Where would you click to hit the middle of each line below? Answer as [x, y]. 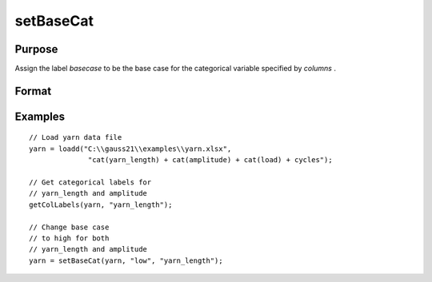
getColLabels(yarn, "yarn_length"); [101, 205]
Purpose [36, 49]
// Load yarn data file [76, 137]
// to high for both [69, 238]
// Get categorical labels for [90, 183]
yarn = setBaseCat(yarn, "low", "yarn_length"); [126, 260]
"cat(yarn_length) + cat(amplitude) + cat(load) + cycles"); [210, 160]
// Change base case [69, 227]
